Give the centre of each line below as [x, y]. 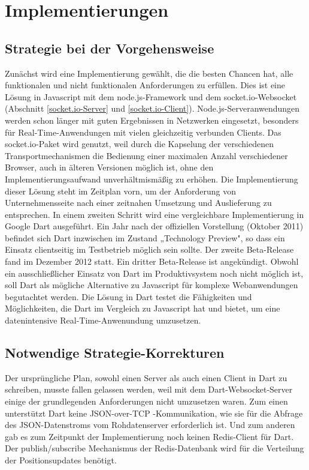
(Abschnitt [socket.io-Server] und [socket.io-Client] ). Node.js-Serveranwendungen [152, 108]
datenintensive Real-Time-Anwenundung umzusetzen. [103, 320]
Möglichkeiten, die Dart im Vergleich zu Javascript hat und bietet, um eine [143, 308]
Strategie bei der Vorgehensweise [110, 48]
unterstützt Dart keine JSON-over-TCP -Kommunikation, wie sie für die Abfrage [154, 413]
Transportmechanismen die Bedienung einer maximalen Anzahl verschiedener [146, 155]
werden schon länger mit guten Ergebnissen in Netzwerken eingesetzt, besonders [152, 120]
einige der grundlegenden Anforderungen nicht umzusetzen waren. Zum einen [146, 401]
